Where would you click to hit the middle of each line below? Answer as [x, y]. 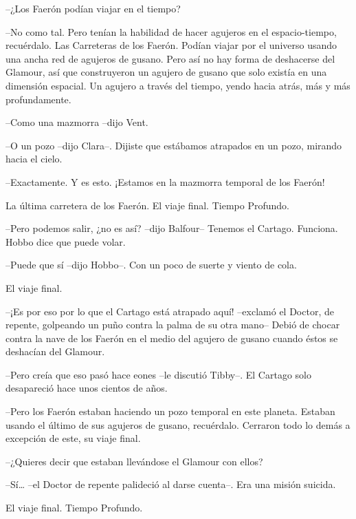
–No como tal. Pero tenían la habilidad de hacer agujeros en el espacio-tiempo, [171, 31]
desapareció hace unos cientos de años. [87, 388]
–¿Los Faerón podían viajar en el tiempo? [93, 8]
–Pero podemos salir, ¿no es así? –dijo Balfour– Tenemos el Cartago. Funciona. [172, 228]
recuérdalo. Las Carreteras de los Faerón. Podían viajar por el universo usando [171, 45]
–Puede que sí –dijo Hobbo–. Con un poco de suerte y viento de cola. [151, 265]
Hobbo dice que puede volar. [66, 241]
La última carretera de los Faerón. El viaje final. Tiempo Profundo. [147, 205]
